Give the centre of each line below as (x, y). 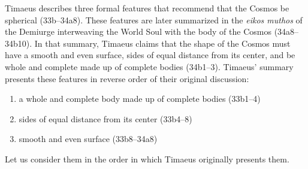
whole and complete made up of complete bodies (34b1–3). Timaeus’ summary (149, 66)
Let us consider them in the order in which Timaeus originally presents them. (147, 159)
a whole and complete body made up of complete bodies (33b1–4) (140, 99)
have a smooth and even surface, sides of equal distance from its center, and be (150, 55)
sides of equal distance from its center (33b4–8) (105, 118)
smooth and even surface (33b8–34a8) (88, 139)
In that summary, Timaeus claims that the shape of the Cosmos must (162, 43)
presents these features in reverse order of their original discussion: (127, 78)
